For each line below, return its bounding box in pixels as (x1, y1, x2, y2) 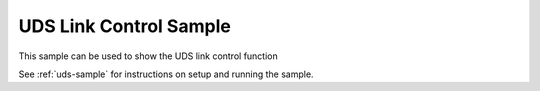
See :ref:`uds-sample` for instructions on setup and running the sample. (18, 68, 314, 80)
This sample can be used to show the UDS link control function (18, 50, 279, 62)
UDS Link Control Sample (18, 15, 232, 37)
